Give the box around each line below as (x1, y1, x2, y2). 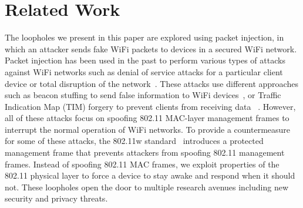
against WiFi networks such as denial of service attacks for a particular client (5, 65, 283, 78)
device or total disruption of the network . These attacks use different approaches (5, 77, 298, 89)
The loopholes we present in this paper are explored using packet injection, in (5, 31, 284, 43)
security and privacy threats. (5, 192, 108, 204)
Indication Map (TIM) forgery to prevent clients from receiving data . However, (5, 100, 296, 112)
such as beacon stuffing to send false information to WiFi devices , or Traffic (5, 89, 281, 101)
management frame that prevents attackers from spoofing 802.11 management (5, 146, 285, 159)
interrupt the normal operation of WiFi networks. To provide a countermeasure (5, 123, 291, 135)
